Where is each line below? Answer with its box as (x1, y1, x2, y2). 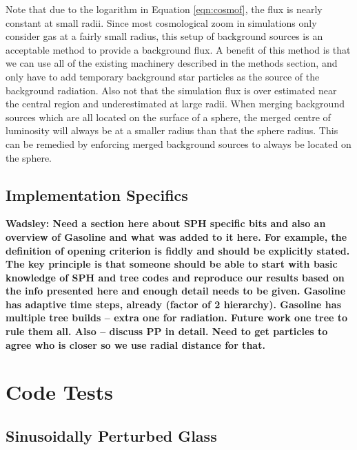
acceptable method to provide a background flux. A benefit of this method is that (6, 42, 351, 56)
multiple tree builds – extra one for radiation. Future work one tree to (6, 310, 348, 325)
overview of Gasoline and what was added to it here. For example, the (6, 229, 347, 244)
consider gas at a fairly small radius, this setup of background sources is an (6, 29, 323, 43)
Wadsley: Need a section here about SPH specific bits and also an (6, 216, 326, 231)
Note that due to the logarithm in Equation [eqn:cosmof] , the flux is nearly (6, 2, 323, 16)
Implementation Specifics (6, 184, 188, 205)
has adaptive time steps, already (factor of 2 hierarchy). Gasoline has (6, 297, 341, 311)
